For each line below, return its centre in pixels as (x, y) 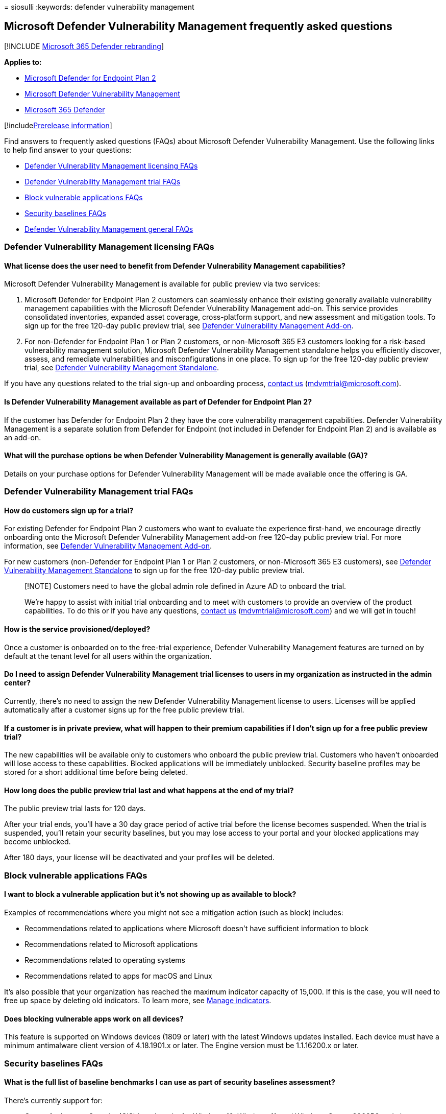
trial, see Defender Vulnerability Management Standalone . (122, 368)
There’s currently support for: (54, 1100)
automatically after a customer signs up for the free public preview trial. (124, 709)
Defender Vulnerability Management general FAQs (109, 229)
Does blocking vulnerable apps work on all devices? (94, 1018)
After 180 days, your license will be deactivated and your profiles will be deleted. (139, 858)
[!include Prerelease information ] (58, 125)
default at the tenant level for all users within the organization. (108, 656)
